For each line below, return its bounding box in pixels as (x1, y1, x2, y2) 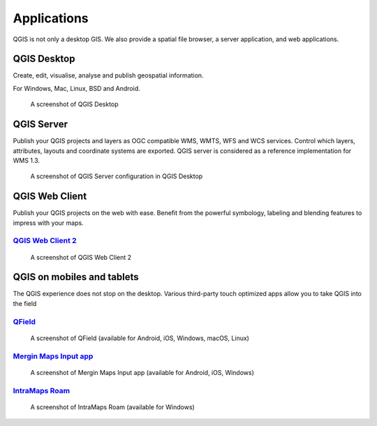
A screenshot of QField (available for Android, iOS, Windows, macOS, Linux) (30, 334, 249, 342)
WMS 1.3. (13, 156, 40, 164)
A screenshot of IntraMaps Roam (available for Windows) (30, 402, 195, 411)
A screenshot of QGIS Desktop (30, 100, 119, 108)
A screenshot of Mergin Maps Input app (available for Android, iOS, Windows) (30, 368, 255, 376)
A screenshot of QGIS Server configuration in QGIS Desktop (30, 172, 203, 181)
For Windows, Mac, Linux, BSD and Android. (13, 84, 141, 92)
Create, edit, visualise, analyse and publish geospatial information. (13, 71, 204, 80)
